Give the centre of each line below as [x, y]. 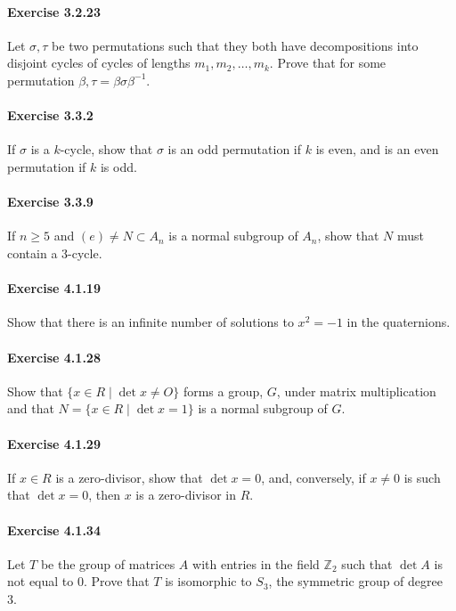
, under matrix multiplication [356, 391]
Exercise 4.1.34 [54, 530]
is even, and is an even [377, 149]
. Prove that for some [328, 63]
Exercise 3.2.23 [54, 11]
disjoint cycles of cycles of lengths [99, 63]
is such [422, 477]
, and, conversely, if [313, 477]
